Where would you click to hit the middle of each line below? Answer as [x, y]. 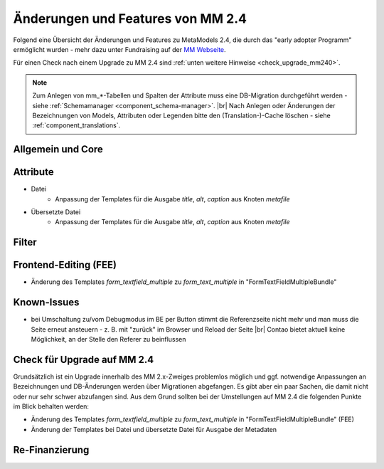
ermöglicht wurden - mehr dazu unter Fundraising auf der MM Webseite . [120, 49]
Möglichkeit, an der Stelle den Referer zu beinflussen [108, 339]
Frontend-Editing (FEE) [65, 265]
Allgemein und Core [58, 149]
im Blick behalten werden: [51, 406]
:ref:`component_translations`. [76, 125]
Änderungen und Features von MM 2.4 [130, 19]
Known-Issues [46, 302]
